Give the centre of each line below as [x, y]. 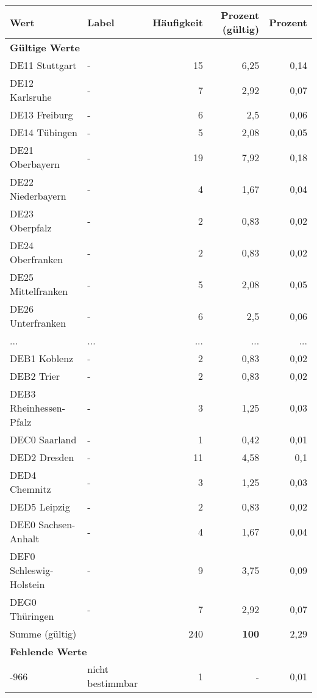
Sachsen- [57, 524]
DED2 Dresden [42, 457]
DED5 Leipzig [40, 507]
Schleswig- [32, 570]
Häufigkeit [178, 22]
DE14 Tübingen [44, 132]
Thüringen [32, 616]
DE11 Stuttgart [43, 65]
